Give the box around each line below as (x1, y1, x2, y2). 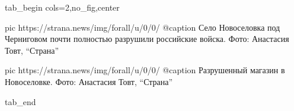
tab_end (5, 95, 36, 107)
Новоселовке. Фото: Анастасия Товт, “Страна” (5, 75, 173, 87)
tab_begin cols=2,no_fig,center (5, 1, 120, 13)
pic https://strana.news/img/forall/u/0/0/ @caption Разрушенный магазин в (5, 64, 285, 76)
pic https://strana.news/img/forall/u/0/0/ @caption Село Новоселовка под (5, 21, 280, 33)
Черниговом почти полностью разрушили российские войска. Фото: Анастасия (5, 32, 289, 45)
